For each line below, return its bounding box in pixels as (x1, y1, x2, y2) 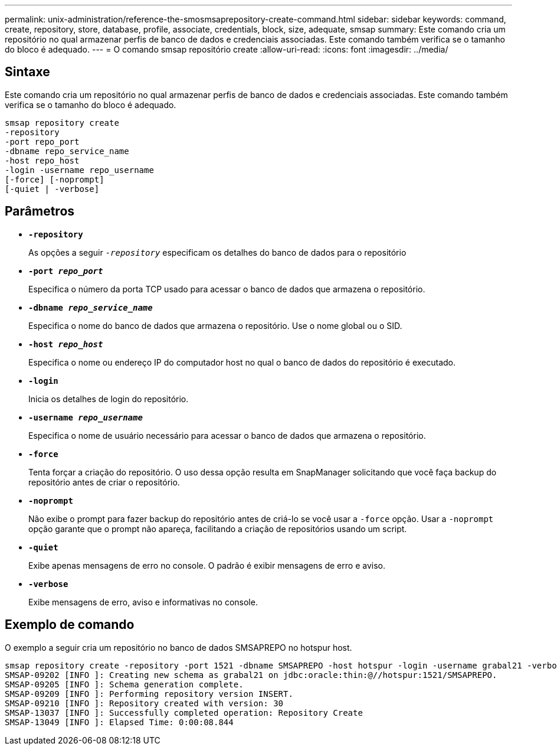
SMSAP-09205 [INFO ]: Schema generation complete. (5, 679, 244, 689)
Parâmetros (5, 204, 75, 219)
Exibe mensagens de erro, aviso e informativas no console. (28, 596, 258, 607)
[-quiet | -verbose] (5, 184, 100, 194)
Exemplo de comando (5, 617, 135, 632)
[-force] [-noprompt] (5, 174, 104, 184)
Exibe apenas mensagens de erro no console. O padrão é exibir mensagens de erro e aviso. (28, 560, 385, 570)
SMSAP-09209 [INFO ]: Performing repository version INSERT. (5, 689, 293, 699)
